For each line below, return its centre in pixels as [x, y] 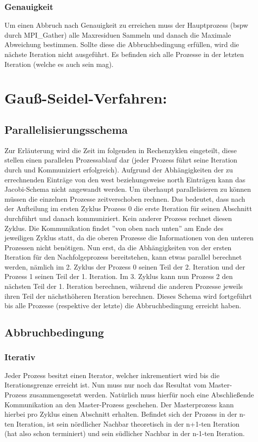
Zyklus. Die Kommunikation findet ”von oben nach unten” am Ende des [114, 228]
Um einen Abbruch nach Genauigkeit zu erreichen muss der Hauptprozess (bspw [127, 25]
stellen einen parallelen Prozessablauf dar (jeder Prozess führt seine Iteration [121, 160]
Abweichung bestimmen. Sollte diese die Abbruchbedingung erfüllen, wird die [122, 44]
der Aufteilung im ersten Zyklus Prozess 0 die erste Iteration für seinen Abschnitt [128, 208]
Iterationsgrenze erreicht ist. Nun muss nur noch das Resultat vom [105, 385]
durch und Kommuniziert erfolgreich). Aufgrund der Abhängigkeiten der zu [119, 169]
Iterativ [20, 357]
